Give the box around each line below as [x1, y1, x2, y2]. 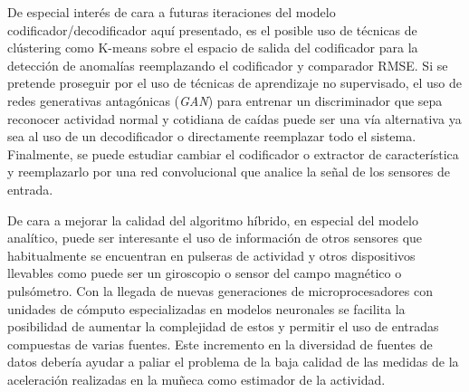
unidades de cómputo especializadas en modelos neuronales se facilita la [7, 299, 406, 318]
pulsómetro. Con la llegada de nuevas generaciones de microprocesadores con [7, 281, 433, 300]
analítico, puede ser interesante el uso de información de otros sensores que [7, 228, 423, 247]
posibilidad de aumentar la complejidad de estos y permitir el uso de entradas [7, 317, 439, 336]
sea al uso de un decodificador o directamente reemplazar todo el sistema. [7, 127, 416, 146]
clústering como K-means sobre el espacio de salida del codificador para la [7, 38, 418, 57]
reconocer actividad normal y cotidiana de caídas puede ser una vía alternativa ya [7, 109, 462, 128]
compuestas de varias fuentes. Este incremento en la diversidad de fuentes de [7, 334, 433, 353]
